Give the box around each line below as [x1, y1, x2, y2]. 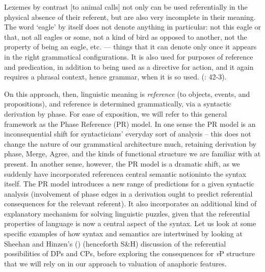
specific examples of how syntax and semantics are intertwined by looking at [4, 228, 243, 239]
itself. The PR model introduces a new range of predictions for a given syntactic [4, 178, 254, 189]
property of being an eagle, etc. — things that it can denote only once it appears [4, 41, 257, 52]
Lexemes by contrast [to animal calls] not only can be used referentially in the [4, 2, 248, 12]
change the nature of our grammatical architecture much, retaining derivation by [4, 138, 256, 149]
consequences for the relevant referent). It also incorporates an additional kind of [4, 198, 257, 209]
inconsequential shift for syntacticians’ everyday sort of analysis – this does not [4, 128, 251, 139]
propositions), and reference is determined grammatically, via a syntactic [4, 98, 231, 109]
